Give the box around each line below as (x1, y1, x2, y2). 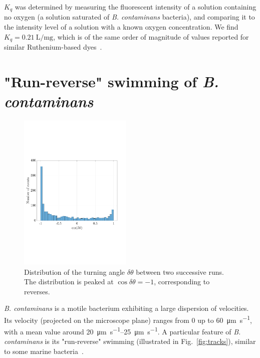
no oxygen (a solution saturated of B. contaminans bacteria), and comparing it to (4, 12, 255, 22)
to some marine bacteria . (4, 346, 84, 356)
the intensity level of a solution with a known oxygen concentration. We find (4, 22, 238, 32)
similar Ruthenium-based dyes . (4, 42, 102, 52)
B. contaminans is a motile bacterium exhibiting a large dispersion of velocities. (4, 303, 249, 313)
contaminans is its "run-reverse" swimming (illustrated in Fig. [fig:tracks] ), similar (4, 336, 256, 346)
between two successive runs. (136, 266, 224, 277)
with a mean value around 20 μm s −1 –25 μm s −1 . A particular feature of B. (4, 325, 241, 336)
